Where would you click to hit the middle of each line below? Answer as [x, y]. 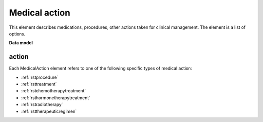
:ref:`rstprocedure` [40, 77]
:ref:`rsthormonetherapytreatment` [56, 98]
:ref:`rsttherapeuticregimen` [49, 111]
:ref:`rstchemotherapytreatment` [54, 91]
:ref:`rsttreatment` [39, 84]
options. [17, 34]
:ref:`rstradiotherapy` [42, 105]
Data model [21, 43]
